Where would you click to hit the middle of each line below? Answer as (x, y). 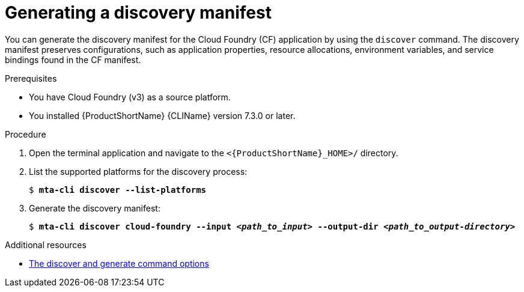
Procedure (26, 134)
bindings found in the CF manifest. (73, 59)
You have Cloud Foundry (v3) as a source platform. (130, 97)
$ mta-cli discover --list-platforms (118, 190)
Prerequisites (31, 78)
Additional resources (46, 245)
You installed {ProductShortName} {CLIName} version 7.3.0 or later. (162, 115)
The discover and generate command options (119, 263)
